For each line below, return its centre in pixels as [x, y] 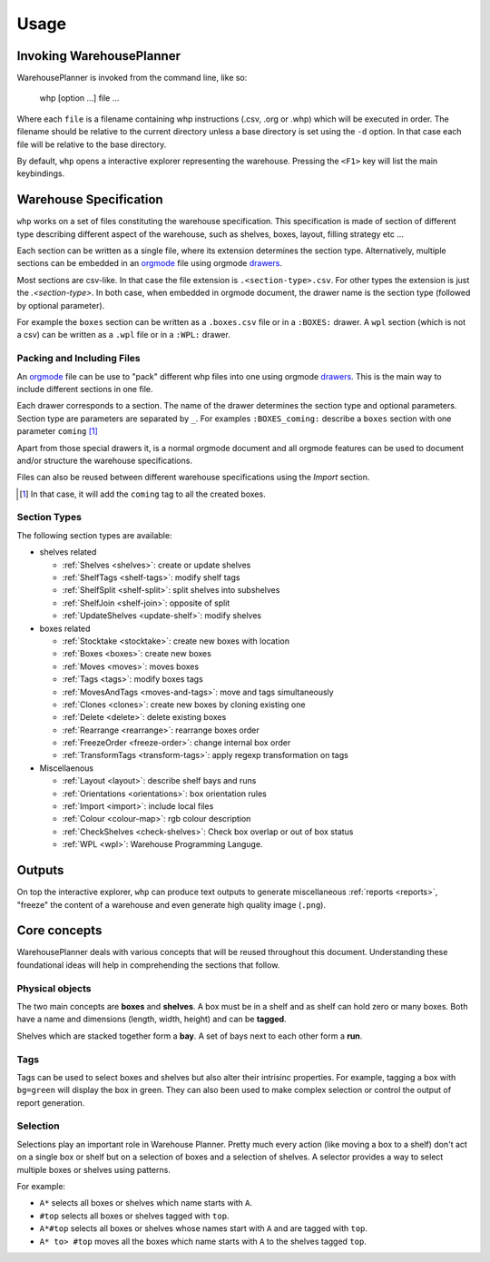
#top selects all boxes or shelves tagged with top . [134, 1216]
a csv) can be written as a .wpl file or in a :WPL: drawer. [123, 335]
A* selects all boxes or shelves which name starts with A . [146, 1203]
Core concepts [59, 931]
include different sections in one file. [85, 389]
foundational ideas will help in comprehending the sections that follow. [148, 965]
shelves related [68, 552]
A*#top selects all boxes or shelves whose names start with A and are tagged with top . [203, 1228]
